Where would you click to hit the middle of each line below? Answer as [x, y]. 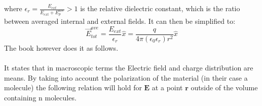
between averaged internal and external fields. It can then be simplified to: [120, 21]
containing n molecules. [40, 97]
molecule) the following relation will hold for [73, 87]
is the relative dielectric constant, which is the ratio [160, 8]
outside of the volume [224, 87]
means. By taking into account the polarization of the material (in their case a [126, 77]
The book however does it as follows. [61, 47]
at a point [167, 87]
